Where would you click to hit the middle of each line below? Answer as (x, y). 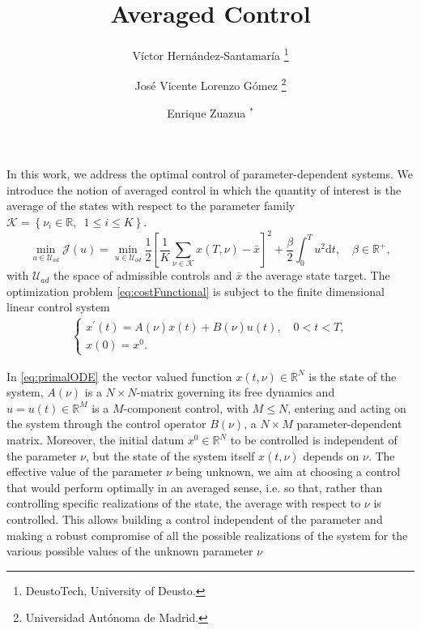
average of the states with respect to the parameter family (151, 206)
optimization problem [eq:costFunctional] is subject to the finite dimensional (196, 291)
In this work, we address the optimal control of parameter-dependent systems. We (210, 174)
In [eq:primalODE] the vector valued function (119, 376)
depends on (331, 455)
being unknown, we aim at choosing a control (288, 471)
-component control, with (186, 407)
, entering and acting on (347, 407)
